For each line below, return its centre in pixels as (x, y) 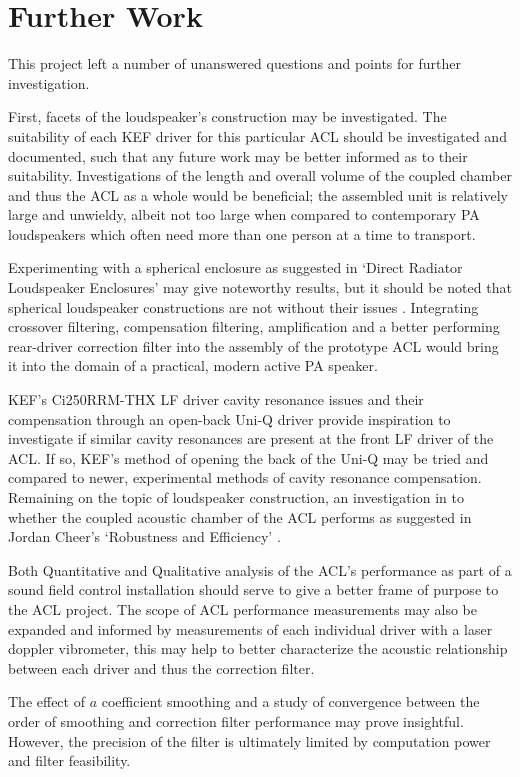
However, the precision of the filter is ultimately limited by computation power (249, 740)
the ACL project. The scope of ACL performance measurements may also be (242, 608)
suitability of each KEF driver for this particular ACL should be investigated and (257, 135)
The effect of (46, 701)
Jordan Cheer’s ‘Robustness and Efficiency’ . (144, 536)
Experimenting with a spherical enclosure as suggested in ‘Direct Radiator (235, 267)
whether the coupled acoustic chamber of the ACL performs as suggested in (240, 516)
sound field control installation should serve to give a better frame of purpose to (253, 589)
